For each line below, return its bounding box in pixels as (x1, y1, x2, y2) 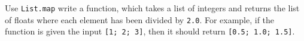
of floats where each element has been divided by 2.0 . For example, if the (5, 13, 275, 26)
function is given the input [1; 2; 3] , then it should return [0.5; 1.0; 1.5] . (5, 25, 295, 37)
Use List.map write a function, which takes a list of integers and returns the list (5, 2, 300, 14)
